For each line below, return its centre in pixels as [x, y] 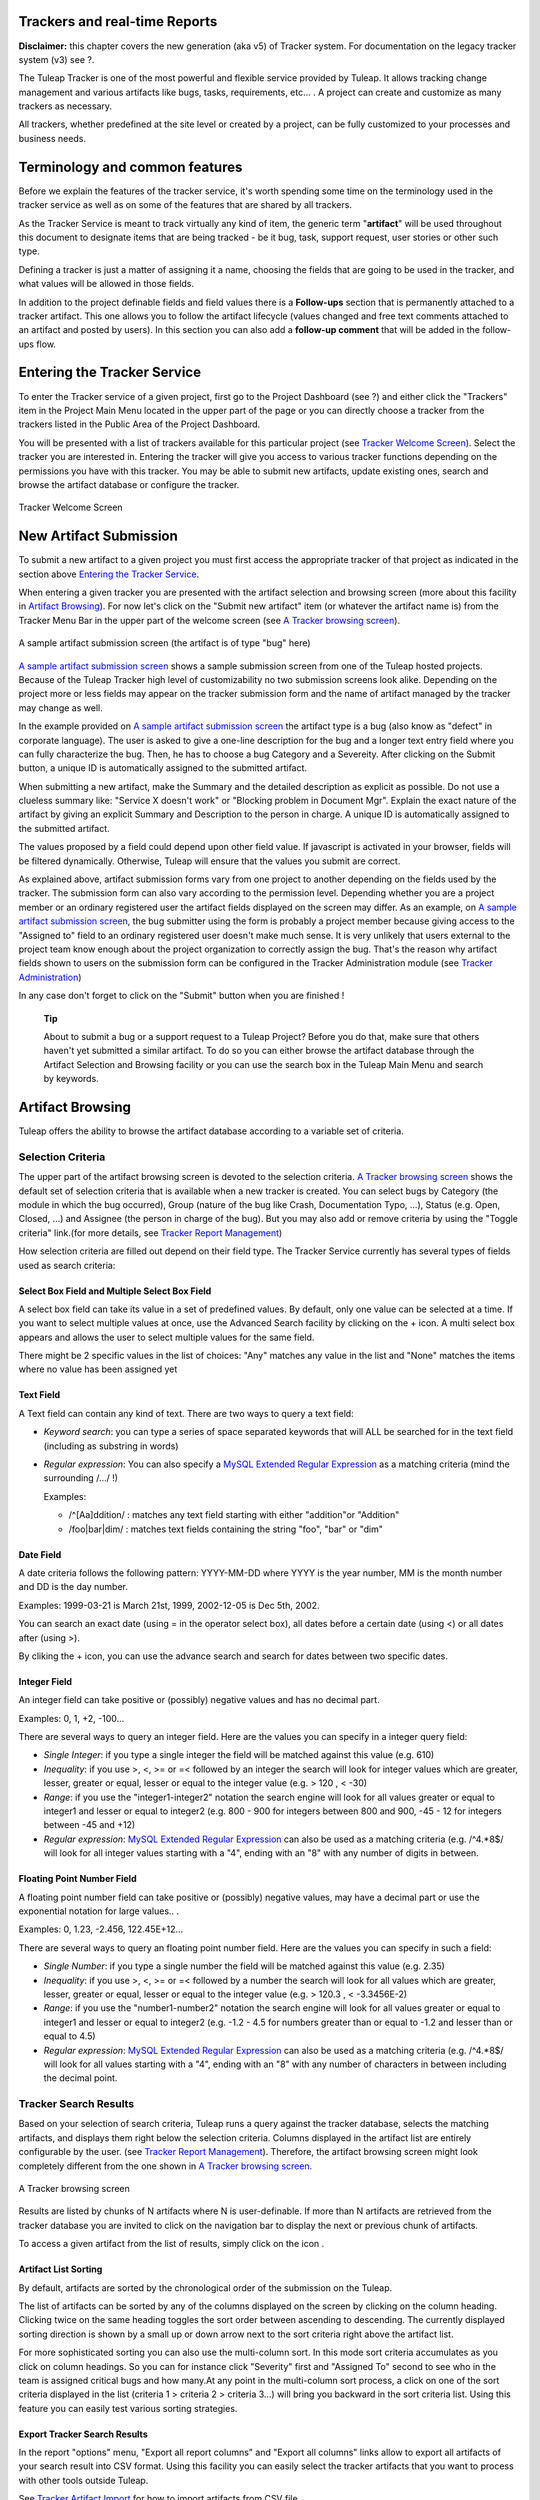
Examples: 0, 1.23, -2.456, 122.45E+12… [101, 1929]
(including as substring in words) [111, 1446]
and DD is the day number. [73, 1587]
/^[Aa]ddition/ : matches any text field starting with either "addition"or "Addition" [234, 1515]
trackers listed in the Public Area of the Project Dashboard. [139, 424]
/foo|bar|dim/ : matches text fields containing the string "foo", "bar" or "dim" [226, 1529]
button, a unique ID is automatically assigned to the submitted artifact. [163, 768]
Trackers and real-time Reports [118, 21]
